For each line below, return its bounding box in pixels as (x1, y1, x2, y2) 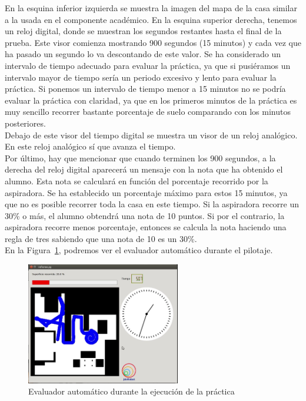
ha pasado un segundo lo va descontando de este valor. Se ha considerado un (5, 48, 281, 60)
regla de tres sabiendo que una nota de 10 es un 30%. (5, 232, 197, 244)
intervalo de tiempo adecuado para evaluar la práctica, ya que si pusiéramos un (5, 59, 291, 71)
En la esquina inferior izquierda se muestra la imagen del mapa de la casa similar (5, 2, 297, 14)
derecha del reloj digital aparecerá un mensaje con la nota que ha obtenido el (5, 163, 283, 175)
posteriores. (5, 117, 46, 129)
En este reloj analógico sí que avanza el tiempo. (5, 140, 176, 153)
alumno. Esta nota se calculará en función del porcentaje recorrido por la (5, 174, 268, 187)
